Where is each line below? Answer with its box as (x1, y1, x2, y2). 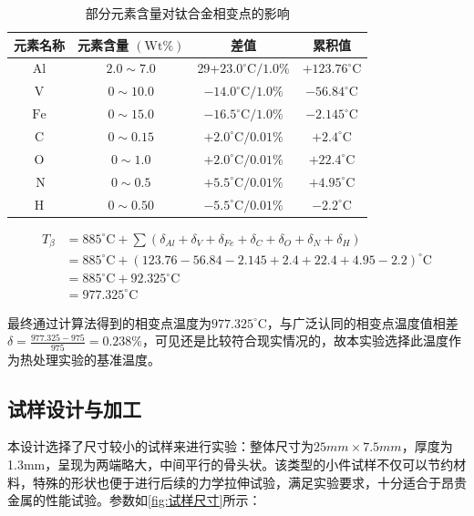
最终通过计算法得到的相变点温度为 (7, 313, 211, 332)
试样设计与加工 (7, 394, 141, 422)
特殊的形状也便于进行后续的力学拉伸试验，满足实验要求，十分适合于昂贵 (32, 472, 467, 491)
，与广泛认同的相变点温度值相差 (266, 313, 459, 332)
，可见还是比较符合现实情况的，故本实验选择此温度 (142, 331, 448, 350)
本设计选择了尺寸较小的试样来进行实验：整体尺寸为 (7, 437, 314, 456)
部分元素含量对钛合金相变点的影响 (85, 4, 290, 22)
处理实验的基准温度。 (32, 349, 160, 368)
